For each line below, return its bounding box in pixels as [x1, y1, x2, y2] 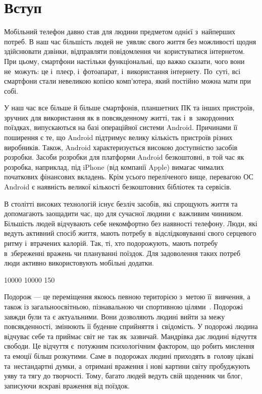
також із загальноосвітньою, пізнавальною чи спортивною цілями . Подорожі [4, 301, 243, 311]
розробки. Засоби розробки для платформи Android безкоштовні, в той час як [4, 152, 244, 162]
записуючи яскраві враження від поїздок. [4, 380, 130, 390]
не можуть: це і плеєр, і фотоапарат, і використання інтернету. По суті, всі [4, 65, 241, 76]
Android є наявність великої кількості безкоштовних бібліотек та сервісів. [4, 181, 232, 192]
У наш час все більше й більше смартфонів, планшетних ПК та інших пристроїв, [4, 102, 255, 113]
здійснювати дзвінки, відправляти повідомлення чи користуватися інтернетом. [4, 46, 245, 56]
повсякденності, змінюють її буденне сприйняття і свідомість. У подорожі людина [4, 321, 258, 332]
